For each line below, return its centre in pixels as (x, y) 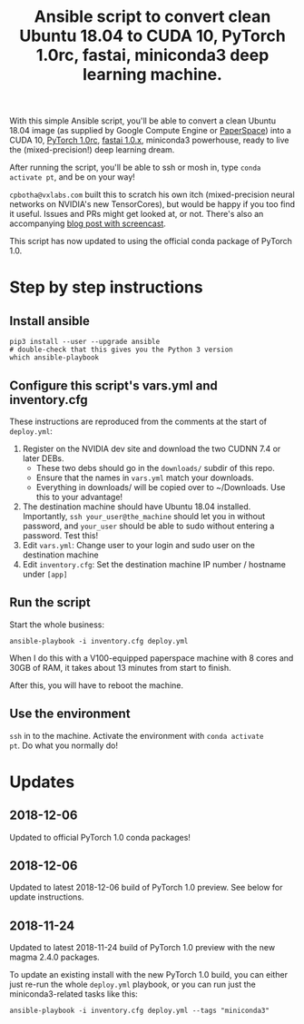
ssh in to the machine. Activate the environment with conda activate (137, 735)
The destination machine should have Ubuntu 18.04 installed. (137, 507)
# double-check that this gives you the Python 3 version (121, 350)
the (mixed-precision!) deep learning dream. (92, 150)
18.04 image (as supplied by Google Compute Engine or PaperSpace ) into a (151, 131)
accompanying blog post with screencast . (88, 223)
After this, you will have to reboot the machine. (97, 685)
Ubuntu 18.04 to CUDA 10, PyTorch (152, 36)
